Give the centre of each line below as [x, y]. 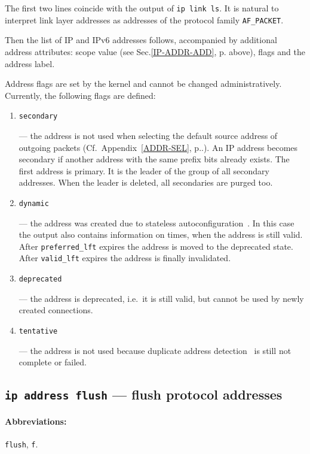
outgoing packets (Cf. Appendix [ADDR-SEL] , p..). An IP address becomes [158, 147]
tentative [38, 331]
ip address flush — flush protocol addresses [144, 394]
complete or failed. [53, 362]
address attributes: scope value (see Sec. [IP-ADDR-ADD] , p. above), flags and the [155, 51]
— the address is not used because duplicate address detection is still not [155, 350]
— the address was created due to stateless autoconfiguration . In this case [156, 223]
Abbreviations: [36, 421]
